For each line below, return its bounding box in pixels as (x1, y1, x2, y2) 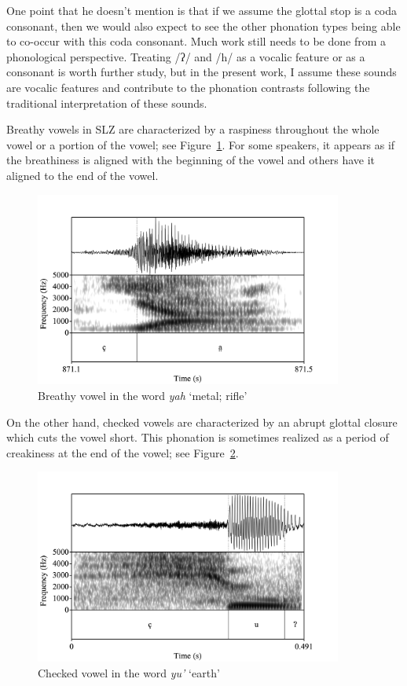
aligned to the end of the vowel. (6, 167, 159, 183)
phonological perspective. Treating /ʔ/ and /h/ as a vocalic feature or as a (6, 48, 365, 64)
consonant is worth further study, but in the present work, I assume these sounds (6, 64, 397, 80)
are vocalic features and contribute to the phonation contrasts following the (6, 79, 370, 95)
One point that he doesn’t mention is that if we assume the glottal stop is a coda (6, 2, 398, 18)
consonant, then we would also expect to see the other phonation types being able (6, 17, 401, 34)
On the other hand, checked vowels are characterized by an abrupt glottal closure (6, 413, 398, 430)
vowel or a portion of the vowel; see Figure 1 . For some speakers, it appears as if (6, 136, 395, 152)
